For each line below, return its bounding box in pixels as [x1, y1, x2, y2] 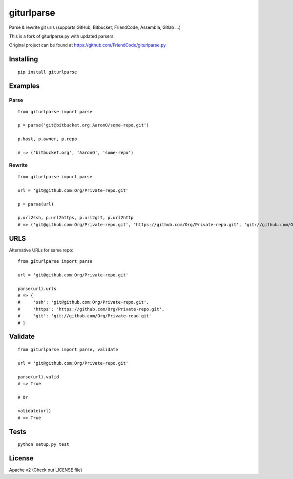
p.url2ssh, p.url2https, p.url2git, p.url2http [18, 215, 134, 221]
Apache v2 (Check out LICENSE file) [9, 467, 83, 473]
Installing [9, 55, 39, 63]
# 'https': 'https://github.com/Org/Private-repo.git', [18, 306, 165, 312]
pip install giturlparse [18, 69, 77, 75]
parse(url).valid [18, 374, 59, 379]
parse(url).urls [18, 286, 57, 292]
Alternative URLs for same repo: [9, 247, 74, 253]
